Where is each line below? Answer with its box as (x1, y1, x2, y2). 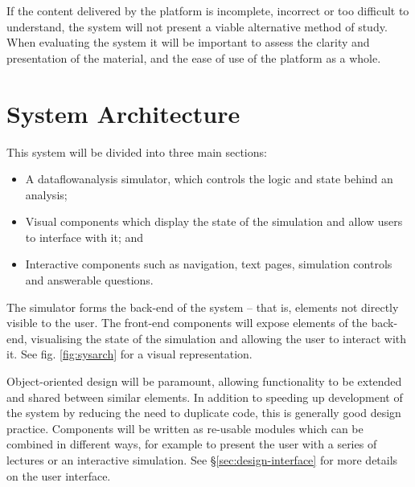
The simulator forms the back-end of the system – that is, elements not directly (6, 298, 399, 315)
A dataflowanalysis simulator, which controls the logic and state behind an (25, 170, 393, 187)
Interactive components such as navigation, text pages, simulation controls (25, 256, 392, 272)
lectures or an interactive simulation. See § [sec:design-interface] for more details (6, 452, 398, 468)
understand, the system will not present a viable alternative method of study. (6, 18, 388, 35)
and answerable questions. (25, 272, 154, 289)
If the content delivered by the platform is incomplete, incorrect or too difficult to (6, 2, 409, 18)
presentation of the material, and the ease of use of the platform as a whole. (6, 49, 381, 66)
